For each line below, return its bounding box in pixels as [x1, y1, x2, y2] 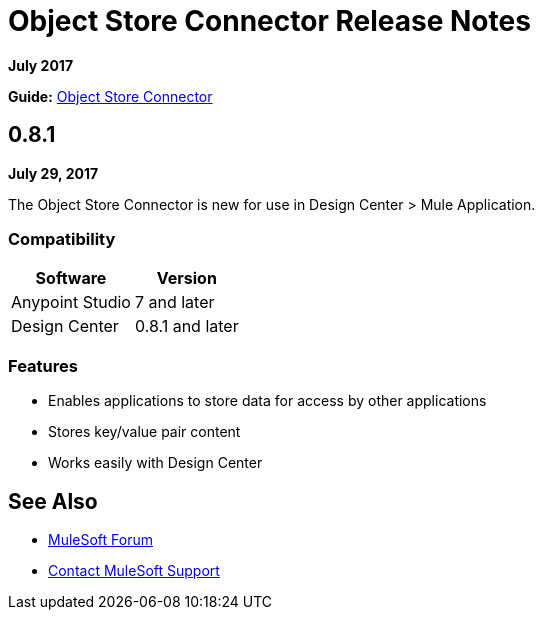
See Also [8, 488, 98, 514]
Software [35, 268, 107, 289]
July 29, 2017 [8, 164, 99, 182]
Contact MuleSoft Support [48, 561, 220, 579]
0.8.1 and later [134, 316, 239, 337]
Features [8, 355, 78, 376]
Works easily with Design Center [48, 454, 263, 472]
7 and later [134, 292, 215, 313]
